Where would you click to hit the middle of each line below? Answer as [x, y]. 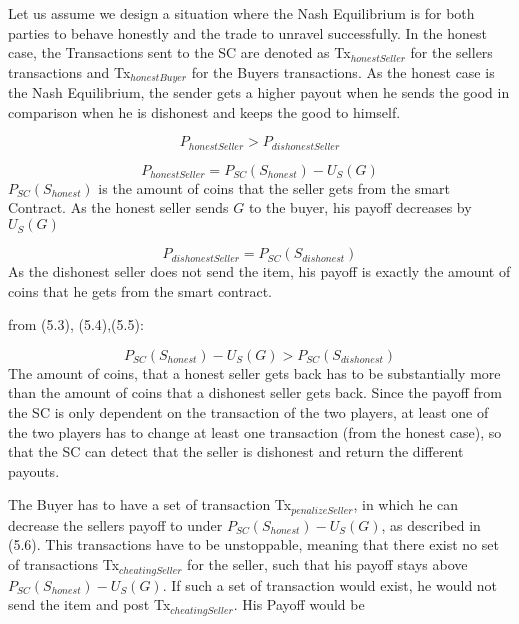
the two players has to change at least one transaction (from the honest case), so [255, 431]
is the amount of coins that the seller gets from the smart [274, 187]
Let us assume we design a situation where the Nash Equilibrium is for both [241, 13]
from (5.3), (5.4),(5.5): [76, 324]
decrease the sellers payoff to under [115, 524]
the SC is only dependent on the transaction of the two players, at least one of [248, 412]
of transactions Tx [64, 564]
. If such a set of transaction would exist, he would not [330, 584]
